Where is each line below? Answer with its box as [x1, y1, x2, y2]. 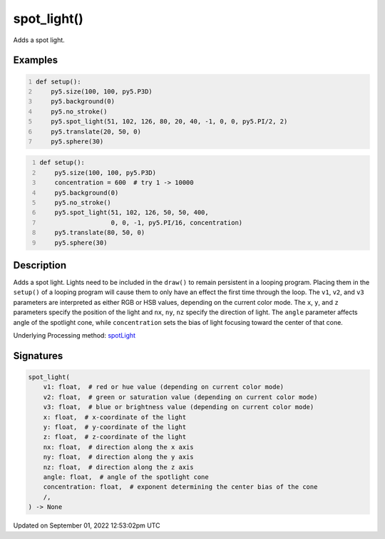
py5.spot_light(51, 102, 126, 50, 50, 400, [54, 208, 210, 217]
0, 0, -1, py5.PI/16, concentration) [111, 218, 243, 226]
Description [13, 259, 67, 271]
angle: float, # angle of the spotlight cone [43, 473, 210, 481]
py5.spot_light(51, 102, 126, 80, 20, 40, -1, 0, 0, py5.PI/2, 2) [51, 118, 288, 126]
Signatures [13, 350, 63, 362]
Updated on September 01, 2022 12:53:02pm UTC [13, 521, 160, 530]
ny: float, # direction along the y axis [43, 453, 194, 461]
